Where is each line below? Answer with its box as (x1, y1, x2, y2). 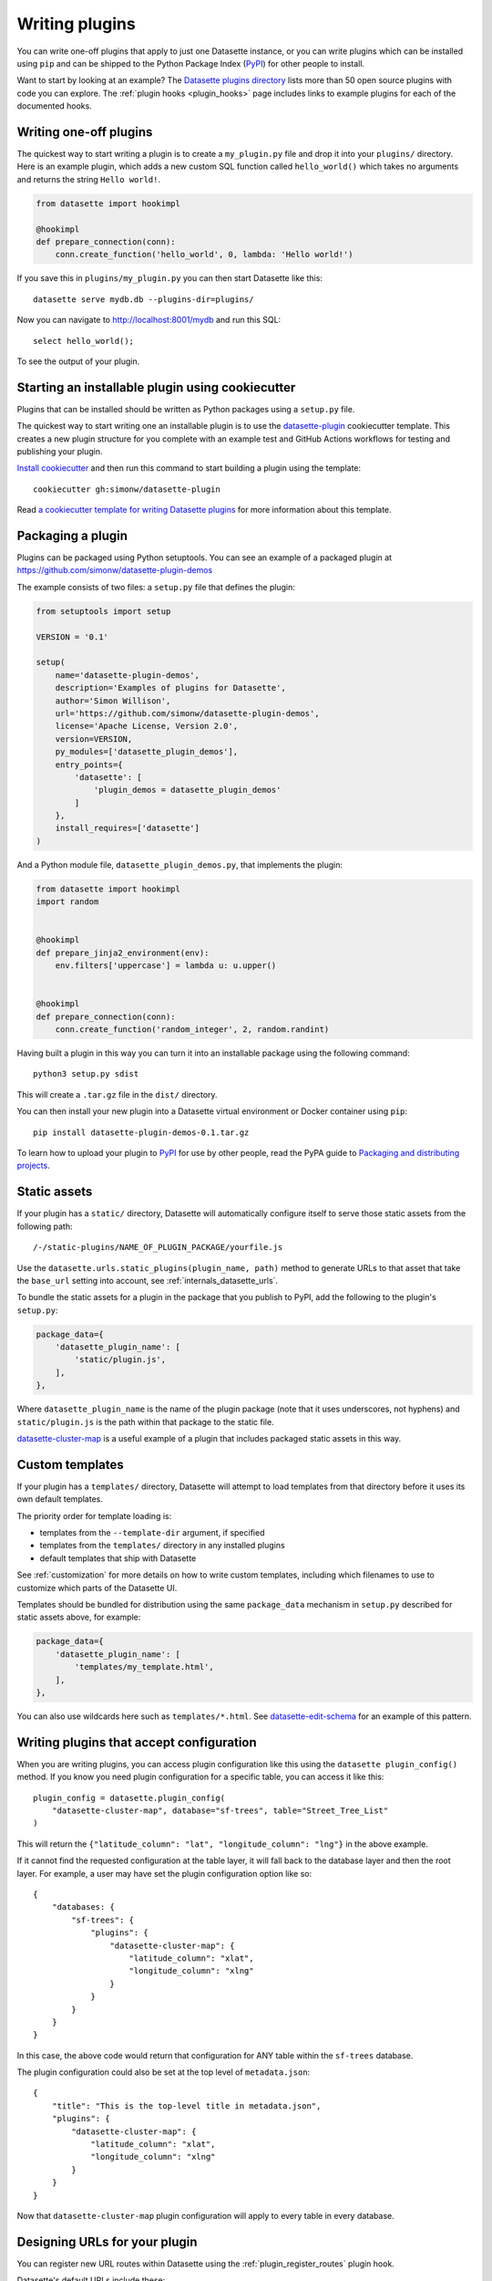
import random (36, 897, 99, 907)
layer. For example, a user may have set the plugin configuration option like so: (16, 1868, 313, 1879)
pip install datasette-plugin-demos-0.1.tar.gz (33, 1127, 250, 1138)
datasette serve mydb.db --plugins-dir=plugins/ (33, 294, 254, 305)
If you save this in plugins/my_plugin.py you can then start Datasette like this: (16, 273, 323, 284)
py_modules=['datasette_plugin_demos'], (55, 746, 239, 757)
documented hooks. (16, 100, 93, 111)
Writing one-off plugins (16, 124, 153, 140)
